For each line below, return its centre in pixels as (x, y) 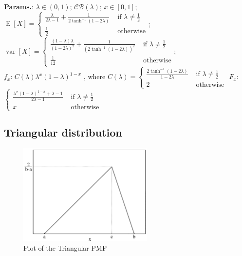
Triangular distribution (63, 132)
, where (94, 76)
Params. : (19, 6)
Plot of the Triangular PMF (65, 248)
